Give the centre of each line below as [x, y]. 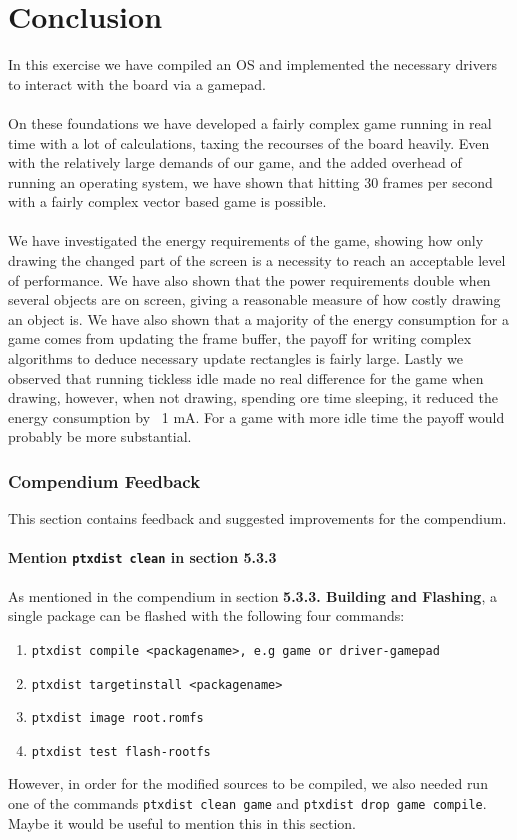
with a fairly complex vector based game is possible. [167, 201]
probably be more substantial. [100, 436]
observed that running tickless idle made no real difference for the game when [246, 377]
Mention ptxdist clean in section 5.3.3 [142, 557]
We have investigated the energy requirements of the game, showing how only [246, 240]
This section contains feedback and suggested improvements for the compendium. [257, 518]
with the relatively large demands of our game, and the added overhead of [235, 162]
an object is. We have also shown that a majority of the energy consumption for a [258, 318]
